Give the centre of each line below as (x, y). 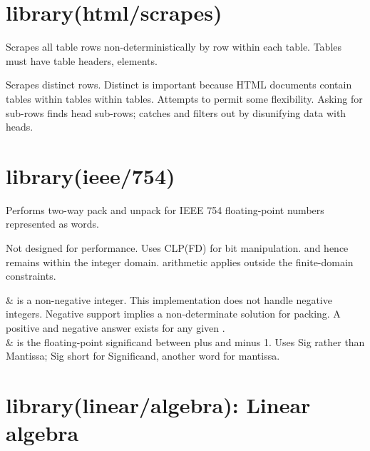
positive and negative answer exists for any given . (115, 327)
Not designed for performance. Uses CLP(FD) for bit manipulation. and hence (177, 248)
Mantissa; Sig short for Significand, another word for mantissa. (143, 356)
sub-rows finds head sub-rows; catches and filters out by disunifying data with (176, 112)
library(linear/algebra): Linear (158, 404)
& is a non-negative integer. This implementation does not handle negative (169, 299)
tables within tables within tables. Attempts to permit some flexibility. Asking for (184, 98)
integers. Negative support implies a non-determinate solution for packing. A (173, 314)
